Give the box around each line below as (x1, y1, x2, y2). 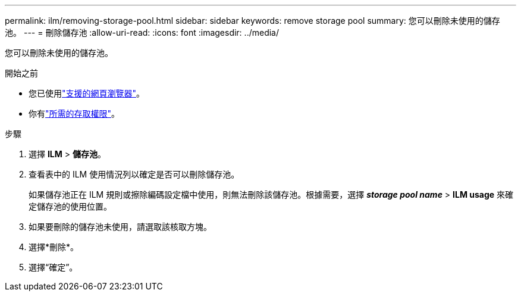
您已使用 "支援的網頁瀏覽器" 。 (29, 88, 145, 98)
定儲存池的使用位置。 (29, 201, 112, 211)
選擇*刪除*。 (29, 242, 79, 252)
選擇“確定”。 (29, 262, 78, 272)
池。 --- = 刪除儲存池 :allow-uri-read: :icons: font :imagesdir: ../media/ (5, 27, 280, 38)
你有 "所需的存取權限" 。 (29, 108, 120, 119)
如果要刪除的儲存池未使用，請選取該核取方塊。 (29, 222, 212, 232)
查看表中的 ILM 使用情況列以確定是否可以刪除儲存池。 (29, 169, 240, 179)
